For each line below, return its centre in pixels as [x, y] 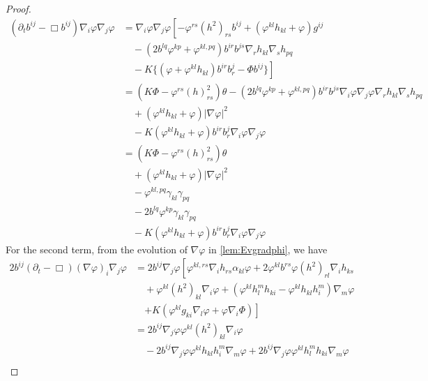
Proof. [18, 8]
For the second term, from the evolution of [97, 249]
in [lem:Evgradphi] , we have [268, 249]
